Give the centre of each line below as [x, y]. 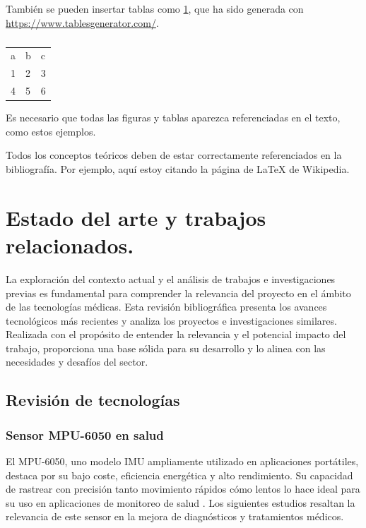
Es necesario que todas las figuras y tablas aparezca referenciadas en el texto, [173, 118]
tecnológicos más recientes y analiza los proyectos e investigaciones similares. [171, 320]
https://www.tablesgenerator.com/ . [82, 22]
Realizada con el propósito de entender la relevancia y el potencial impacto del [176, 334]
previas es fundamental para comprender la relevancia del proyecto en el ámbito [178, 293]
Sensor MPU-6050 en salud [85, 434]
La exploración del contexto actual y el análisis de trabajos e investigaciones [171, 278]
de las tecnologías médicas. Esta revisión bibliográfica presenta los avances [166, 307]
